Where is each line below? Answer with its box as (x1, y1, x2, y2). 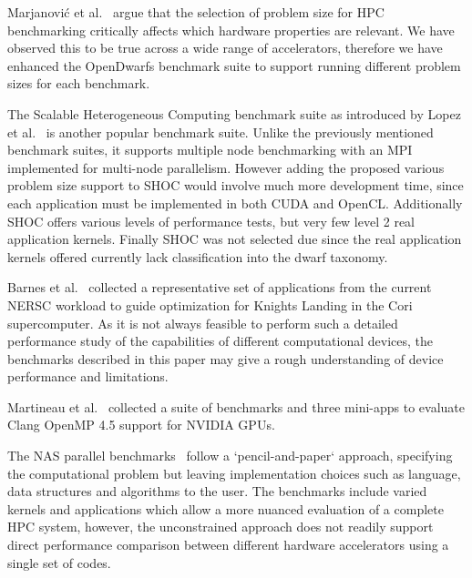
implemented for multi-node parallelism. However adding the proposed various (7, 157, 445, 177)
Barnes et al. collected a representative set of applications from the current (7, 278, 432, 297)
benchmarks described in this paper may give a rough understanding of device (7, 349, 444, 368)
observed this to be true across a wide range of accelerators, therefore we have (7, 38, 443, 57)
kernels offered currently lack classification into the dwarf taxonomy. (7, 247, 388, 266)
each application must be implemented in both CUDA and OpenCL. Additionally (7, 193, 463, 212)
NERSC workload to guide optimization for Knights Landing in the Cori (7, 295, 413, 314)
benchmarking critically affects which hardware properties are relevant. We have (7, 20, 455, 39)
